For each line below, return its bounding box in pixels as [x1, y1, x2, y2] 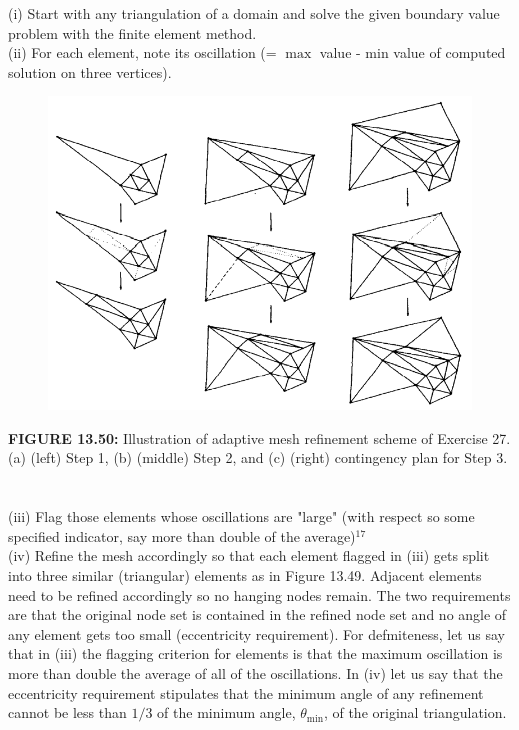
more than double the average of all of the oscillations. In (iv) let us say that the [8, 663, 503, 684]
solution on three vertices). [8, 61, 172, 82]
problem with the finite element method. [8, 22, 257, 43]
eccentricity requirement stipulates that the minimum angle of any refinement [8, 682, 484, 703]
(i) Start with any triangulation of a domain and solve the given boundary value [8, 3, 500, 23]
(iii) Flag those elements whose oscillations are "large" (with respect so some [8, 506, 475, 527]
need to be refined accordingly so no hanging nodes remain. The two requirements [8, 584, 511, 605]
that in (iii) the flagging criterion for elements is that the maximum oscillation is [8, 643, 503, 664]
